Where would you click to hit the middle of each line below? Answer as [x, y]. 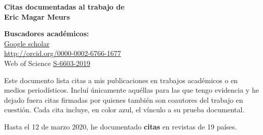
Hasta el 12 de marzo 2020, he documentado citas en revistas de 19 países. [121, 126]
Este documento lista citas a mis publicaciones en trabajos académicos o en [121, 80]
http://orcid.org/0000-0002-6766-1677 [63, 53]
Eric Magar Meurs [37, 16]
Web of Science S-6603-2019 [47, 63]
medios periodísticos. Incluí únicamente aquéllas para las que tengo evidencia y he [131, 90]
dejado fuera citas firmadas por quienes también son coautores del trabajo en [124, 99]
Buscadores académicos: [47, 33]
